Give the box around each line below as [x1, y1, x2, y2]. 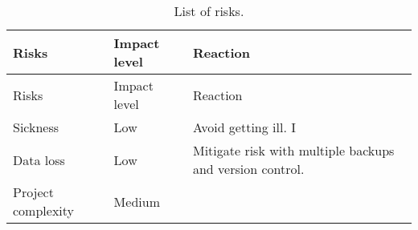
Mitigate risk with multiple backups [192, 141, 395, 159]
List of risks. [174, 2, 244, 20]
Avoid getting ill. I [192, 118, 296, 136]
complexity [13, 201, 75, 220]
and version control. [192, 159, 305, 178]
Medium [113, 192, 160, 211]
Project [13, 183, 54, 201]
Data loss [13, 150, 65, 169]
